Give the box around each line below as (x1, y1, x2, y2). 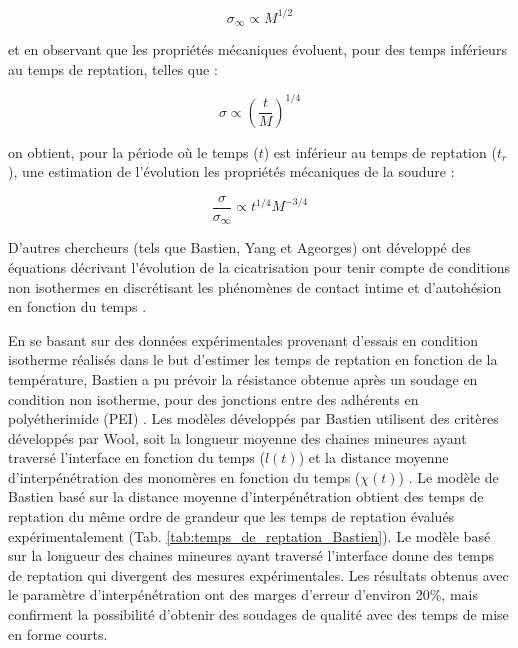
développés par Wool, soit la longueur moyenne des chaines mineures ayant (8, 427, 467, 448)
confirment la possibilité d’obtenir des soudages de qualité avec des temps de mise (8, 604, 509, 625)
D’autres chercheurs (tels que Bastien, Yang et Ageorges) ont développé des (8, 237, 471, 258)
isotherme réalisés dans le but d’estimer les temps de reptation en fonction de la (8, 349, 498, 370)
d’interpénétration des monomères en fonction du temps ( (8, 466, 361, 487)
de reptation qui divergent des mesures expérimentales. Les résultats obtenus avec (8, 564, 509, 585)
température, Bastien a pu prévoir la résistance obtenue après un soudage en (8, 368, 478, 389)
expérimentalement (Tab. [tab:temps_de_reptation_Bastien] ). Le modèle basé (8, 525, 491, 546)
